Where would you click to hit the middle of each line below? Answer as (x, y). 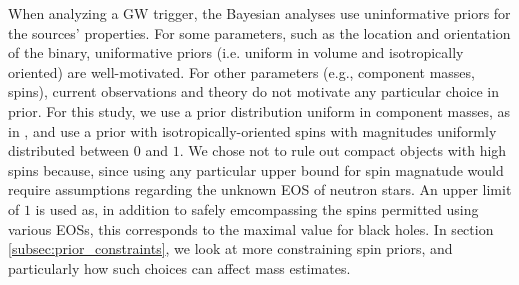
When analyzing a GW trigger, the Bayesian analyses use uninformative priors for (259, 13)
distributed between (69, 150)
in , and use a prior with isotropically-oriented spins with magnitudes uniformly (252, 130)
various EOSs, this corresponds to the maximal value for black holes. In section (251, 228)
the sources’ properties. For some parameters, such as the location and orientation (259, 32)
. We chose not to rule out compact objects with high (343, 150)
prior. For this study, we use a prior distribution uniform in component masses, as (259, 110)
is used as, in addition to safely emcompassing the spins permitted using (257, 208)
